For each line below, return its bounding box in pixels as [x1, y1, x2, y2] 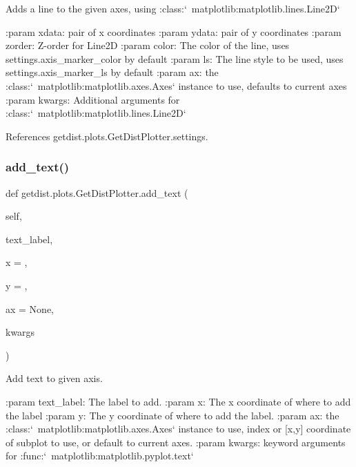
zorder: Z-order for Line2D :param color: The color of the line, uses [6, 38, 290, 53]
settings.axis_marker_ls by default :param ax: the [6, 65, 219, 79]
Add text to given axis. [6, 371, 103, 385]
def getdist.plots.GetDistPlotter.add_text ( [6, 185, 188, 200]
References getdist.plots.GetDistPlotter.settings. [6, 128, 208, 143]
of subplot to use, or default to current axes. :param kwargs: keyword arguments [6, 435, 346, 449]
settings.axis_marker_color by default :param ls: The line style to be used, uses [6, 51, 344, 66]
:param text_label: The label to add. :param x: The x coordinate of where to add [6, 394, 351, 408]
